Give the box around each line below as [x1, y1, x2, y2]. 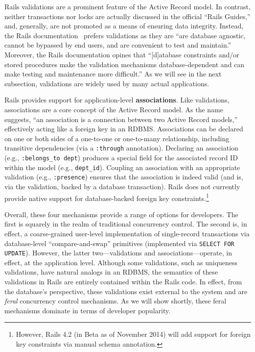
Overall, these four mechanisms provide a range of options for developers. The [4, 209, 238, 219]
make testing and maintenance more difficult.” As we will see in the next [4, 69, 222, 79]
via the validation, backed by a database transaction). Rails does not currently [4, 181, 240, 191]
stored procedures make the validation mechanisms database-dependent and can [4, 59, 245, 69]
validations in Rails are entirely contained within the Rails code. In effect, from [4, 277, 242, 287]
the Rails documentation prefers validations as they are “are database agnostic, [4, 30, 246, 40]
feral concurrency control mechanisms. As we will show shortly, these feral [4, 296, 227, 306]
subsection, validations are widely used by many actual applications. [4, 78, 209, 88]
